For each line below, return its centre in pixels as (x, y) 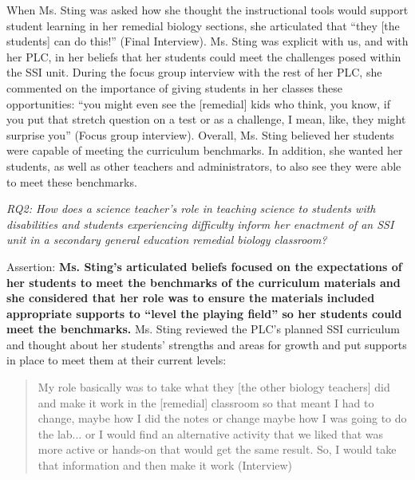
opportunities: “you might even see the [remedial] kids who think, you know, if (198, 103)
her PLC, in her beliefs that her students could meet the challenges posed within (204, 56)
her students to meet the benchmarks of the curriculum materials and (204, 282)
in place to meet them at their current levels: (117, 360)
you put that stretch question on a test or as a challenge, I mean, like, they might (206, 119)
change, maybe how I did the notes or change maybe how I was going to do (222, 418)
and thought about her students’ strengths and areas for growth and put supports (207, 344)
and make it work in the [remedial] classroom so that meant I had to (206, 402)
